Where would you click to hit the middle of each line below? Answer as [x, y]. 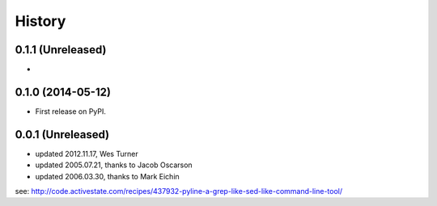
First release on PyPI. [71, 111]
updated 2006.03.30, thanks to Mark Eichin [107, 176]
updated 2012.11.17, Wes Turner [87, 153]
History [40, 21]
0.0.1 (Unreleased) [62, 135]
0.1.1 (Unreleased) [61, 50]
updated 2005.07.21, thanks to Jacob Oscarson [114, 165]
